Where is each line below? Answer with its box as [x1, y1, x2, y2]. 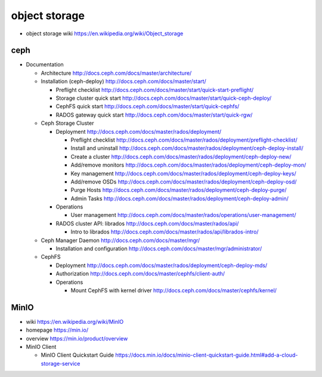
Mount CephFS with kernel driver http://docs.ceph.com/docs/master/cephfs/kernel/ [70, 287, 277, 294]
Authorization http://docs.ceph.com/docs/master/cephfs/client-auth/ [55, 270, 225, 277]
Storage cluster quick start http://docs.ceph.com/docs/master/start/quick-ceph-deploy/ [55, 94, 272, 102]
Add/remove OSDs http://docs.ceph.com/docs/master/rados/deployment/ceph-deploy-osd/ [70, 178, 297, 185]
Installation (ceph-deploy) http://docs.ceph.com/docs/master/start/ [41, 78, 206, 85]
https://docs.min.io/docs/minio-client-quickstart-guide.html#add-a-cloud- [115, 351, 298, 358]
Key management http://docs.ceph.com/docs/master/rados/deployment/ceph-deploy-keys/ [70, 170, 296, 177]
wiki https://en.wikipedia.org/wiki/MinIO [26, 318, 124, 325]
